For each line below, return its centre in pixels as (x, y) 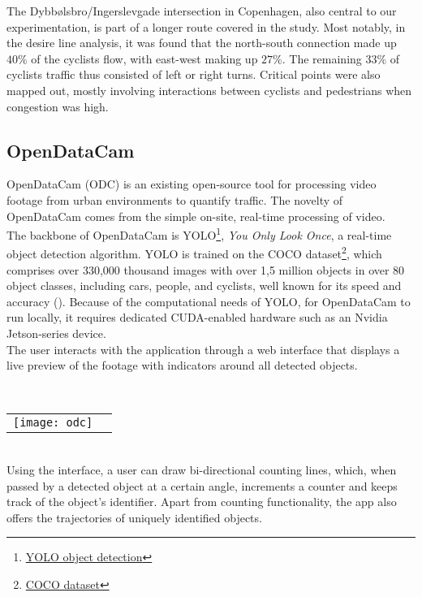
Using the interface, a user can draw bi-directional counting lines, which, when (202, 469)
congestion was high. (58, 106)
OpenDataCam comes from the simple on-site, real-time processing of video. (196, 216)
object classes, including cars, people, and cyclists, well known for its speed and (204, 286)
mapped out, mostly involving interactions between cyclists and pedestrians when (209, 90)
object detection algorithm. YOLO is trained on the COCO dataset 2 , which (194, 253)
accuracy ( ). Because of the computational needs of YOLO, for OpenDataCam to (209, 301)
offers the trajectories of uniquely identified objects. (134, 517)
